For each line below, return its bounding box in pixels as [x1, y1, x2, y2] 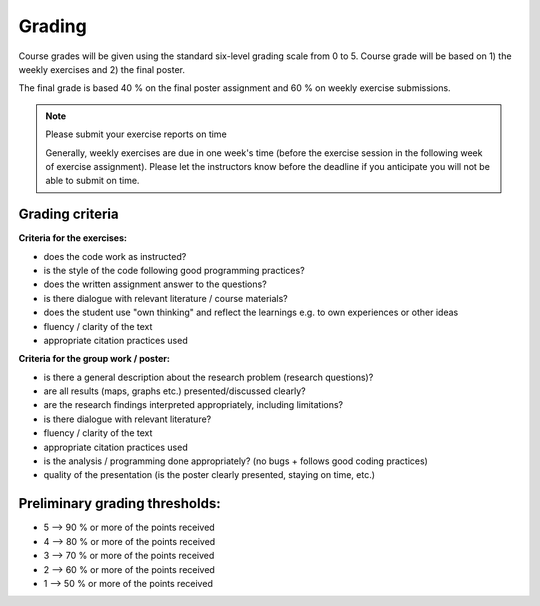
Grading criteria [18, 206, 119, 223]
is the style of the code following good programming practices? [43, 264, 305, 276]
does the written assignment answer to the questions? [43, 278, 267, 290]
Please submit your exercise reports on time [45, 128, 227, 140]
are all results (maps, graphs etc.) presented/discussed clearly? [43, 385, 306, 397]
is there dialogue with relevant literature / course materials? [43, 292, 289, 304]
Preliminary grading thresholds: [18, 495, 221, 512]
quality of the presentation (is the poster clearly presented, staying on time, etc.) [43, 469, 375, 481]
